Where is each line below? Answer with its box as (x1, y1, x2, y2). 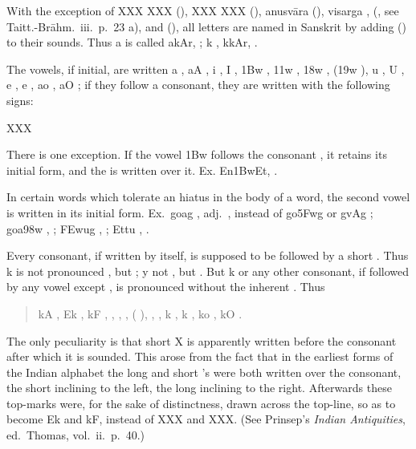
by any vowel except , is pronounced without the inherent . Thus (6, 278, 325, 295)
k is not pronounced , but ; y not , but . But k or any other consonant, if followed (6, 262, 410, 279)
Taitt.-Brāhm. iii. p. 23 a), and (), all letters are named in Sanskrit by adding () (6, 18, 406, 34)
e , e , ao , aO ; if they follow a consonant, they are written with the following (6, 76, 390, 93)
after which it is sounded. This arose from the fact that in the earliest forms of (6, 348, 394, 365)
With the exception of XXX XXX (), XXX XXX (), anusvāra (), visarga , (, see (6, 2, 399, 18)
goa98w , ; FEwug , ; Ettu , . (6, 220, 149, 237)
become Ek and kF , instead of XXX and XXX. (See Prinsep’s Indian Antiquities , (6, 411, 406, 427)
